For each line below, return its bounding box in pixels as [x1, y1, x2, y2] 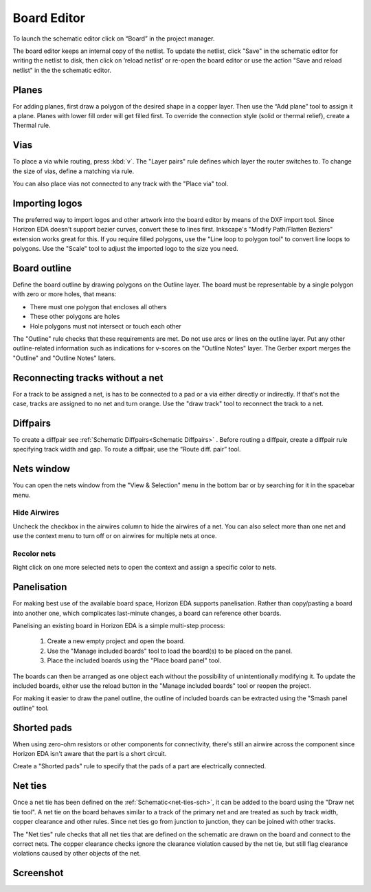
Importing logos [12, 197, 82, 209]
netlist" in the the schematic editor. [12, 66, 111, 74]
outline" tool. [12, 704, 49, 712]
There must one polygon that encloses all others [30, 302, 168, 311]
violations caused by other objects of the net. [12, 849, 141, 858]
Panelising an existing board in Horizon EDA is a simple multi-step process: [12, 622, 225, 630]
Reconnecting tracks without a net [12, 372, 164, 383]
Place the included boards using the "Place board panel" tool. [47, 656, 222, 665]
